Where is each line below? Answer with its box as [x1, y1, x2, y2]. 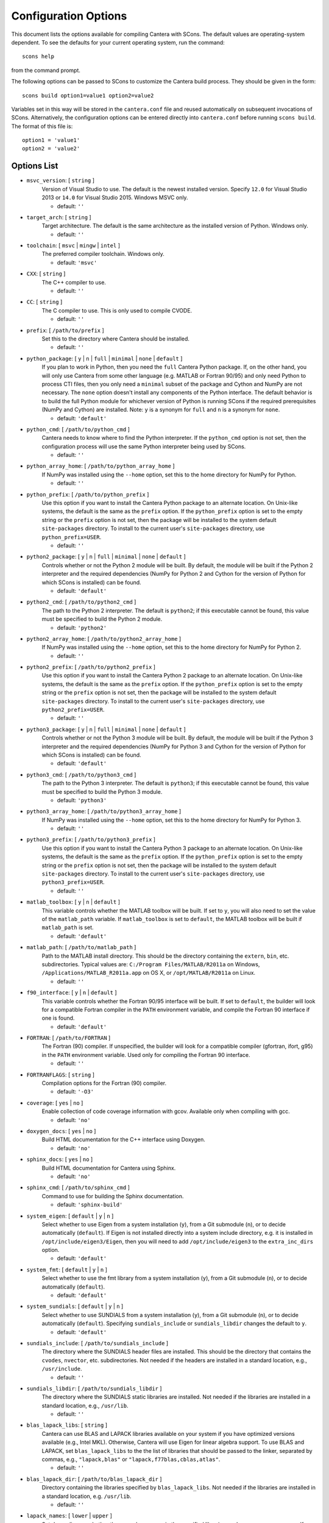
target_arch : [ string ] [26, 213, 91, 221]
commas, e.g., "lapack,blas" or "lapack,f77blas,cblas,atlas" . [41, 1456, 221, 1463]
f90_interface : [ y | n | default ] [26, 989, 117, 996]
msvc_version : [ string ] [26, 177, 94, 184]
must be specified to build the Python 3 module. [41, 788, 163, 795]
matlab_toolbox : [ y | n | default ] [26, 899, 121, 906]
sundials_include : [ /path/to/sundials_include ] [26, 1339, 169, 1346]
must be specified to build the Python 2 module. [41, 615, 163, 623]
